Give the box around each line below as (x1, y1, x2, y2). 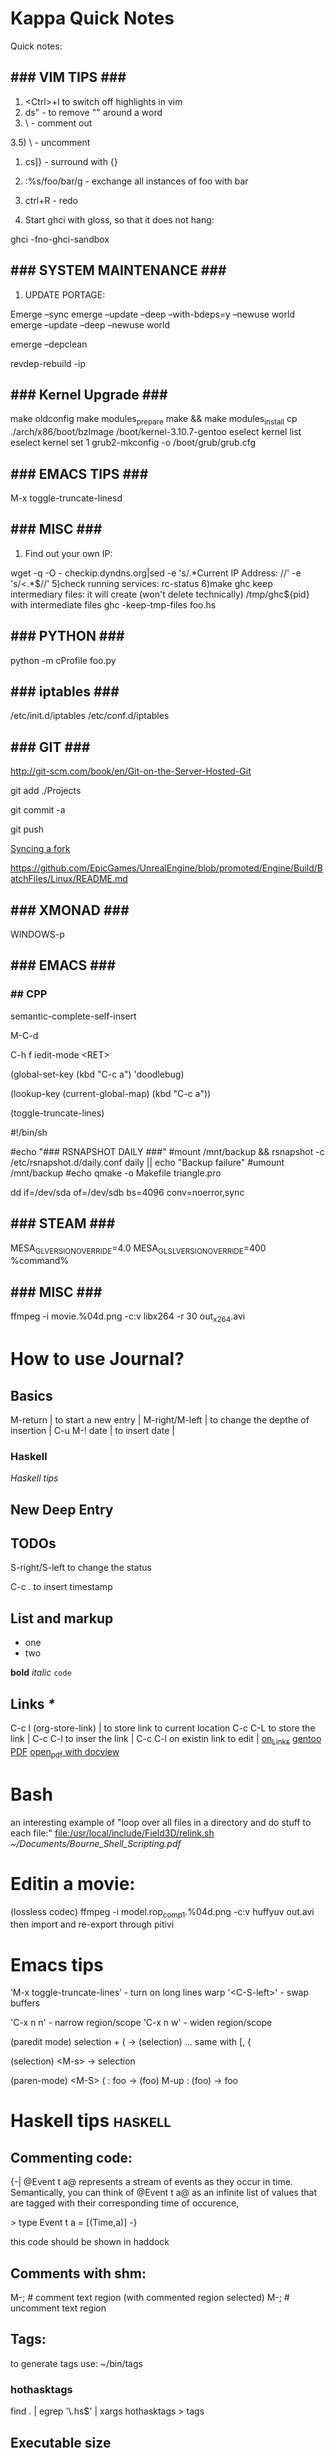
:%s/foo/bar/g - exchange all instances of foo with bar (24, 175, 249, 187)
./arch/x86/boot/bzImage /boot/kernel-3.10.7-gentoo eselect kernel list (10, 426, 302, 438)
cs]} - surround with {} (24, 155, 118, 167)
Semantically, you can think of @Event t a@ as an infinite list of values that (10, 2187, 317, 2199)
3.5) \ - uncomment (10, 136, 91, 148)
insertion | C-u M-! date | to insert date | (10, 1424, 175, 1436)
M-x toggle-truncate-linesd (10, 492, 123, 504)
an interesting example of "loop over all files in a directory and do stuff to (10, 1816, 312, 1828)
